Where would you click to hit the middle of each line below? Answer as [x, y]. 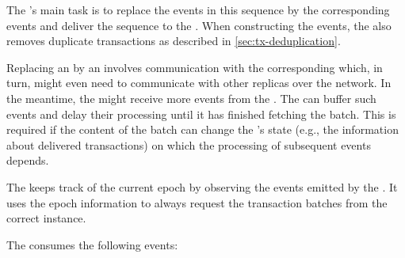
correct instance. [46, 218]
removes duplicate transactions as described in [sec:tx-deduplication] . [174, 41]
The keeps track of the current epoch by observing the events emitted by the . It [202, 186]
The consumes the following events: [92, 244]
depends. [28, 160]
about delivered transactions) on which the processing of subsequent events [189, 144]
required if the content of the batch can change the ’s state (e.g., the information [202, 129]
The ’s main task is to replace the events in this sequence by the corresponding [198, 9]
